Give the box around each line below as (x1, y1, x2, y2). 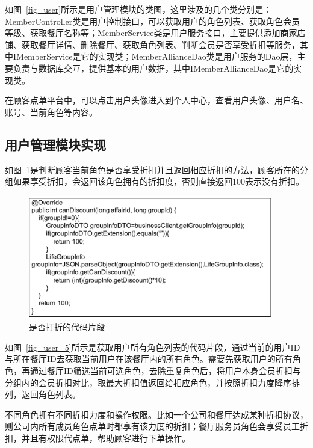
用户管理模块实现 (5, 135, 106, 153)
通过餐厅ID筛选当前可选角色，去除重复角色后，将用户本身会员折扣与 (29, 364, 301, 377)
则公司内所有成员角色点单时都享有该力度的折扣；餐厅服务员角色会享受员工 (5, 420, 300, 432)
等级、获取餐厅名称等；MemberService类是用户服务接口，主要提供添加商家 (5, 26, 297, 39)
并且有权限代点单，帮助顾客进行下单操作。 (21, 432, 190, 444)
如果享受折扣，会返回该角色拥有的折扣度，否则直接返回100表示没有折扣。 (13, 175, 304, 188)
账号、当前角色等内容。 (5, 105, 98, 118)
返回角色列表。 (21, 388, 81, 400)
